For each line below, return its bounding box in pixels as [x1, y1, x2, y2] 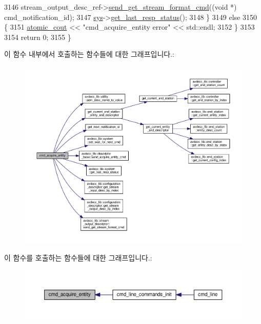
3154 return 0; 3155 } [4, 31, 71, 42]
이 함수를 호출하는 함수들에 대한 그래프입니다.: [4, 252, 152, 263]
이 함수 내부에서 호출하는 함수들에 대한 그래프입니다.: [4, 49, 174, 59]
